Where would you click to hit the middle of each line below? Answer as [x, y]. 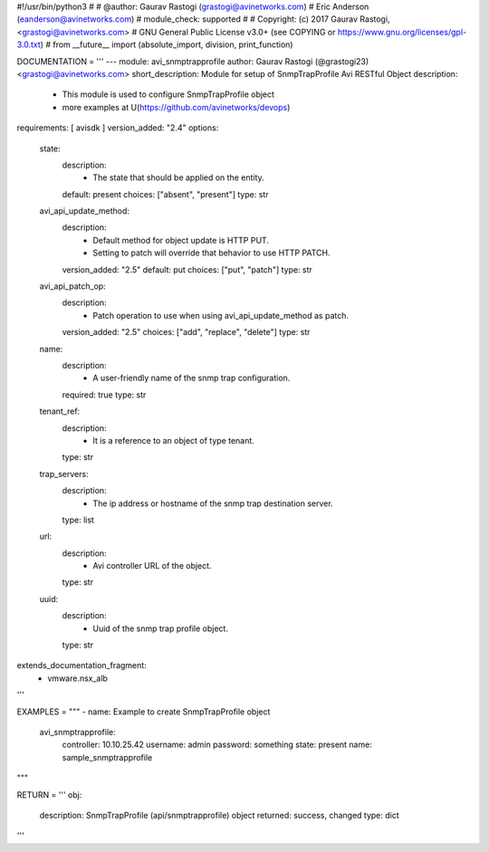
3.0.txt [29, 44]
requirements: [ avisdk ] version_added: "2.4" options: [118, 128]
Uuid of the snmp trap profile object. [160, 628]
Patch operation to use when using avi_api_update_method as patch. [221, 315]
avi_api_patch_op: [72, 286]
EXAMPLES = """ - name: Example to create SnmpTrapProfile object [144, 712]
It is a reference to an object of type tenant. [174, 440]
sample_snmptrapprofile [107, 757]
